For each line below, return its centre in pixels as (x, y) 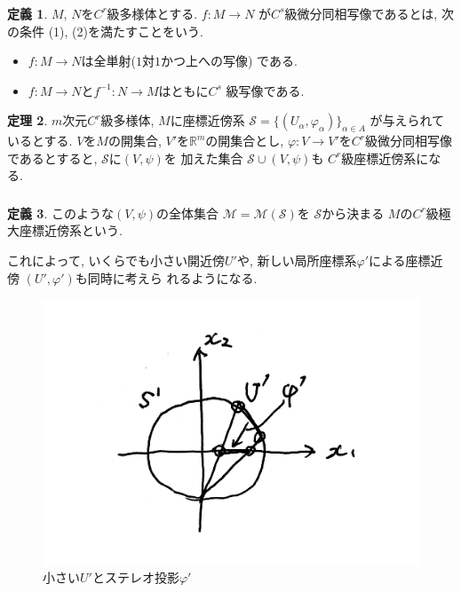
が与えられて (407, 120)
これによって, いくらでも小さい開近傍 (116, 260)
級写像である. (265, 90)
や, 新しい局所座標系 (297, 260)
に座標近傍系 (207, 120)
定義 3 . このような (60, 213)
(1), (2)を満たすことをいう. (126, 31)
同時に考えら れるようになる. (172, 277)
